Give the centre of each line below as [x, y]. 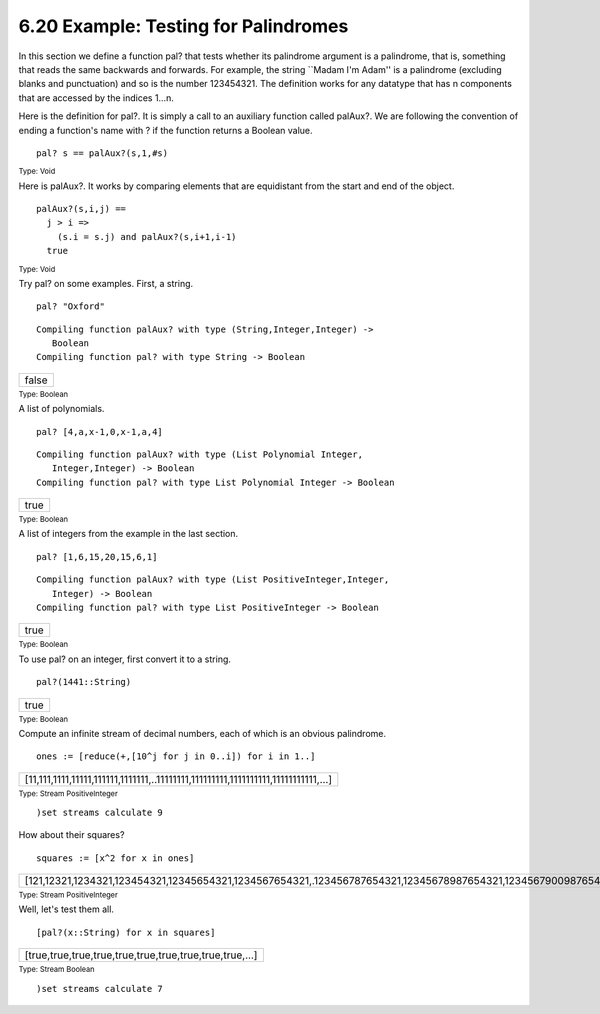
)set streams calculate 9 [100, 812]
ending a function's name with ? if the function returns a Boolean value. [166, 130]
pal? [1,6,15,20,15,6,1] [97, 556]
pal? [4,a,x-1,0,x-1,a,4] [100, 431]
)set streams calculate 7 [100, 988]
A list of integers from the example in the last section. [128, 534]
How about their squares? [71, 835]
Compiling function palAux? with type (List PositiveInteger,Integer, [213, 579]
